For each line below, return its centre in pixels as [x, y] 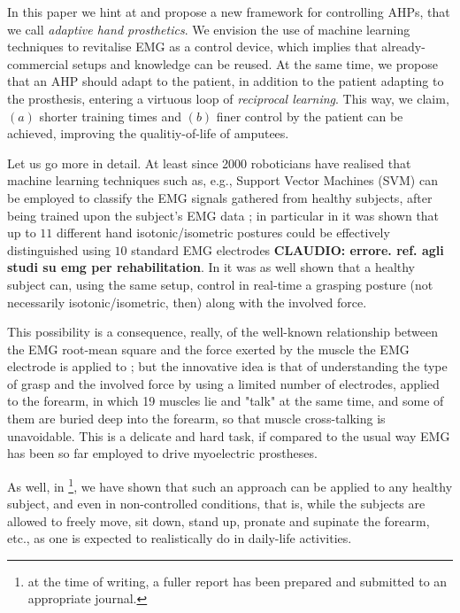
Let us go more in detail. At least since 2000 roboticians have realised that [209, 163]
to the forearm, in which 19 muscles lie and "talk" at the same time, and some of [226, 401]
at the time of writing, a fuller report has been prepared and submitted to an [238, 581]
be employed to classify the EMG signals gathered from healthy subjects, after [220, 197]
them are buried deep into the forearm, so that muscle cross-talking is [196, 419]
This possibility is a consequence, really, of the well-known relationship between [223, 332]
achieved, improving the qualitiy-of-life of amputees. [148, 133]
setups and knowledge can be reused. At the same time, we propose [255, 63]
